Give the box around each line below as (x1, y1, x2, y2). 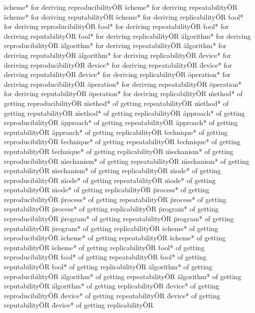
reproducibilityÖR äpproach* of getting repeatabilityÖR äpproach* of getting (4, 117, 238, 128)
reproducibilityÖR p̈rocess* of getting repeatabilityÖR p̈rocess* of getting (4, 194, 227, 204)
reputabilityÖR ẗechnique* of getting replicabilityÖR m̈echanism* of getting (4, 146, 233, 156)
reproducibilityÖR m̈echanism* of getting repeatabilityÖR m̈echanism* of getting (4, 156, 250, 166)
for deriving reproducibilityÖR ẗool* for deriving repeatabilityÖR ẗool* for (4, 21, 229, 31)
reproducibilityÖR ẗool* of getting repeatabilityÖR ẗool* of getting (4, 252, 207, 262)
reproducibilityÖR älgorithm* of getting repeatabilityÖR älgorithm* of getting (4, 271, 241, 281)
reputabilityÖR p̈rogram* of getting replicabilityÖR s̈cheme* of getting (4, 223, 218, 233)
